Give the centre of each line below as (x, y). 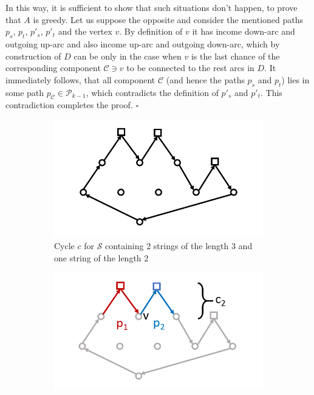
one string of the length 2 (101, 257)
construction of (33, 56)
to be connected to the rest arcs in (190, 68)
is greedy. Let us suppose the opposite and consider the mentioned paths (168, 19)
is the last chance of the (235, 56)
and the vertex (85, 31)
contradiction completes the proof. (69, 105)
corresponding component (53, 68)
